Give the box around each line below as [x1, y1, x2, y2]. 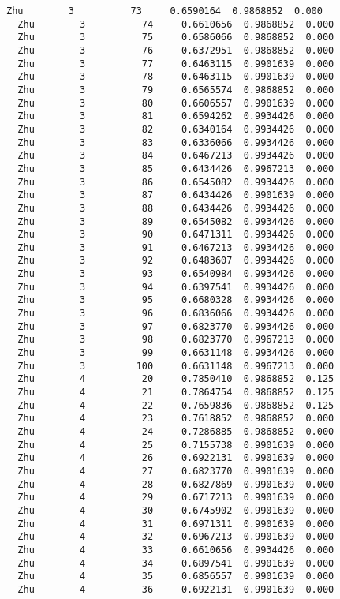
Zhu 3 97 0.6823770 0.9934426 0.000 [17, 320, 334, 332]
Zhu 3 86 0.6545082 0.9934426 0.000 [17, 176, 334, 188]
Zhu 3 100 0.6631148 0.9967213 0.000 [17, 360, 334, 372]
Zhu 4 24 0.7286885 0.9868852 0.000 [17, 426, 334, 437]
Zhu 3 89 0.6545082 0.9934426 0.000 [17, 215, 334, 227]
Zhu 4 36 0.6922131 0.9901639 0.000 [17, 583, 334, 595]
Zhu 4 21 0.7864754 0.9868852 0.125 [17, 387, 334, 399]
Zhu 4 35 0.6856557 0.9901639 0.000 [17, 571, 334, 582]
